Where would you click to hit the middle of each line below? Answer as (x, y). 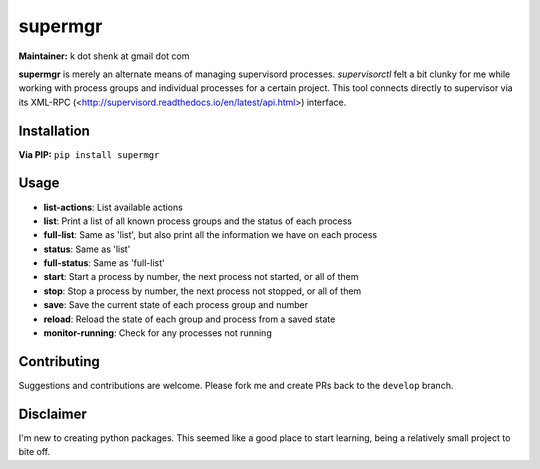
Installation (54, 130)
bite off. (34, 452)
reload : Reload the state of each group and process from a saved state (189, 319)
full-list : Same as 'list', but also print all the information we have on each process (210, 235)
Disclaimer (52, 413)
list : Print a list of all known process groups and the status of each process (198, 221)
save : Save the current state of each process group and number (176, 305)
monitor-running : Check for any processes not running (157, 333)
